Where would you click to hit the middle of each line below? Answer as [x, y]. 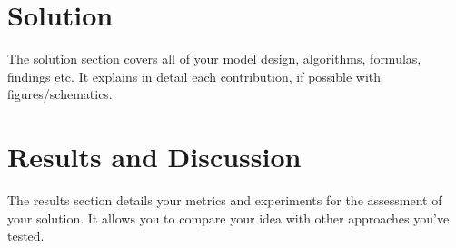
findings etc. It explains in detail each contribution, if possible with [194, 76]
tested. [26, 236]
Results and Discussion [154, 157]
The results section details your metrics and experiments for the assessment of [225, 200]
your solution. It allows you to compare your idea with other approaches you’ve [228, 218]
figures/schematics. [60, 94]
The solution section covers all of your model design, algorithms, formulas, [214, 59]
